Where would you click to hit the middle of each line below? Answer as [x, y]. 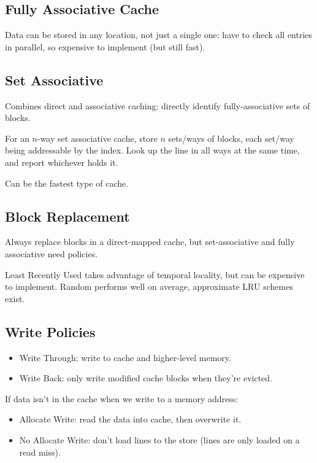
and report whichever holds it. [62, 162]
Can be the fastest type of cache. [67, 183]
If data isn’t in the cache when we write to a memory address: [122, 398]
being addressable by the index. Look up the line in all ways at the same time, [152, 150]
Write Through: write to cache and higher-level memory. [125, 357]
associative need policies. [52, 253]
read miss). [40, 452]
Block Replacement [67, 216]
